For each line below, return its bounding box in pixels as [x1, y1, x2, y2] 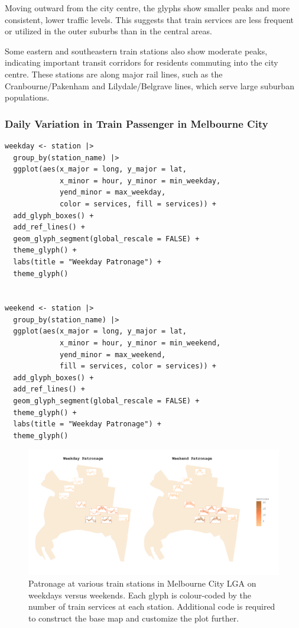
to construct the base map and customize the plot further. [28, 611, 239, 624]
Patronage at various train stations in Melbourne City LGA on [28, 577, 256, 589]
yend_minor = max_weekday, [60, 188, 166, 197]
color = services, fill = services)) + [60, 199, 216, 208]
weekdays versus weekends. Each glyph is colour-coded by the [28, 588, 252, 601]
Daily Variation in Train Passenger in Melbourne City [5, 116, 268, 131]
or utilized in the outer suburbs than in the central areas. [5, 25, 212, 37]
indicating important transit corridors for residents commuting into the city [5, 56, 278, 69]
